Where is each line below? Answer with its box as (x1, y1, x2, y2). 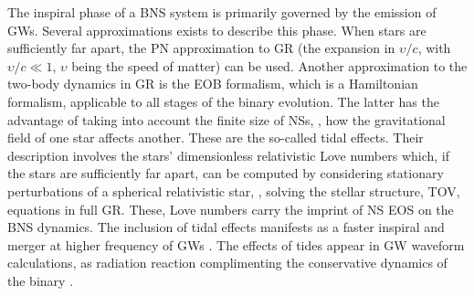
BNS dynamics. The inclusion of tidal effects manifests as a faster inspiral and (7, 217, 445, 237)
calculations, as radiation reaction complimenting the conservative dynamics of (7, 253, 448, 272)
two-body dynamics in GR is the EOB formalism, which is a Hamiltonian (7, 74, 418, 93)
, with (417, 38, 451, 58)
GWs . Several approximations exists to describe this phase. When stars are (7, 20, 427, 39)
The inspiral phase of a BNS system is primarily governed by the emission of (7, 3, 437, 21)
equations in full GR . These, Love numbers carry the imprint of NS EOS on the (7, 199, 454, 218)
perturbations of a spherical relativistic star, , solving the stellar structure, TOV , (7, 181, 460, 200)
